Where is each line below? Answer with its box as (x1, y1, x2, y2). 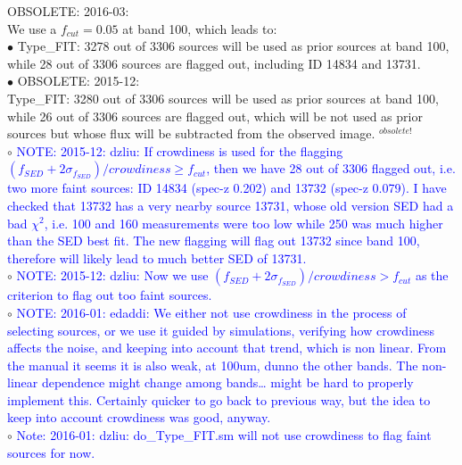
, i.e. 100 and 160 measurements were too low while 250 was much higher (44, 213, 443, 232)
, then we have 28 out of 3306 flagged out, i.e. (206, 159, 456, 178)
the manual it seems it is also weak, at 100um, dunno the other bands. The (7, 355, 418, 374)
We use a (7, 19, 57, 37)
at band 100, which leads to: (122, 19, 277, 37)
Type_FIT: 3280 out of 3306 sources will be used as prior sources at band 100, (7, 88, 439, 107)
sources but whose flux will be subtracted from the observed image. (7, 124, 375, 143)
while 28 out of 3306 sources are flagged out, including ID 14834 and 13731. (7, 54, 421, 72)
